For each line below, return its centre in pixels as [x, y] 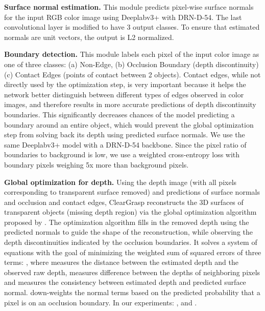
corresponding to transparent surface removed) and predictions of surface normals [132, 192]
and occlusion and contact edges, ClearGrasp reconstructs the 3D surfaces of [124, 202]
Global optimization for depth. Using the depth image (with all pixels [121, 182]
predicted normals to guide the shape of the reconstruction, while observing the [129, 232]
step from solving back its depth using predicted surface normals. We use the [125, 134]
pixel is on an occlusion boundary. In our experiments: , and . [101, 302]
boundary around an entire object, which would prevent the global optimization [129, 124]
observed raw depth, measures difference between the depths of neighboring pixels [132, 272]
